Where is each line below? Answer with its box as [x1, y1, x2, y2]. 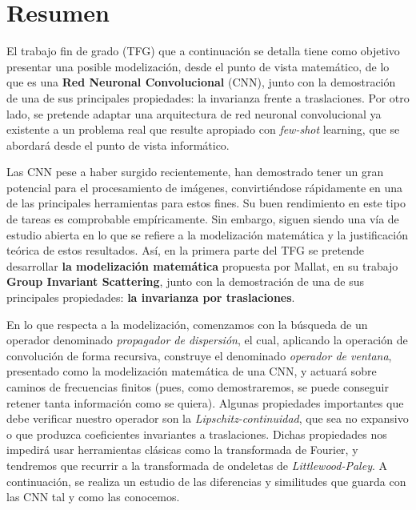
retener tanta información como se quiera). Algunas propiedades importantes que [6, 394, 404, 411]
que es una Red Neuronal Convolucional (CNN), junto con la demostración [6, 74, 396, 90]
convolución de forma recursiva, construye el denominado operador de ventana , [6, 347, 392, 363]
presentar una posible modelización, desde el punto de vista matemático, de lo [6, 58, 390, 74]
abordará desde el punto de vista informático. [6, 136, 230, 153]
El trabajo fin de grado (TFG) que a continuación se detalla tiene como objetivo [6, 42, 400, 59]
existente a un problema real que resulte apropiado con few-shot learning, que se [6, 121, 400, 138]
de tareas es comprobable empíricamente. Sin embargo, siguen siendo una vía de [6, 211, 399, 227]
